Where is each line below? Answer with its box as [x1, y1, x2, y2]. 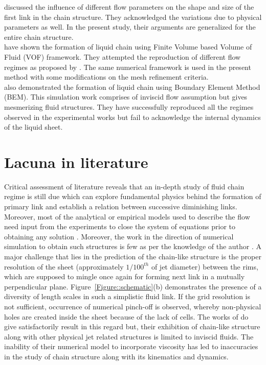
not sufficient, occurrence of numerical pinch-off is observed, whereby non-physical [4, 301, 261, 311]
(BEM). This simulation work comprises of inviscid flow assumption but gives [4, 91, 248, 102]
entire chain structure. [4, 31, 74, 42]
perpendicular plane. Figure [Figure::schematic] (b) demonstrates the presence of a [4, 281, 262, 291]
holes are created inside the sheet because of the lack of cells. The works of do [4, 311, 249, 322]
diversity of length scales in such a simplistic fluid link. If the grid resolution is [4, 291, 251, 302]
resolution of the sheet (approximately [4, 261, 124, 272]
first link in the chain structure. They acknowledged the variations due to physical [4, 11, 262, 22]
